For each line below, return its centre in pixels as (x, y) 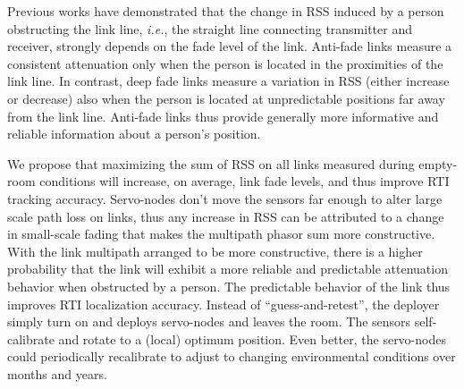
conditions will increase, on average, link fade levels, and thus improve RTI (245, 181)
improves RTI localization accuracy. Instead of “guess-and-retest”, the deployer (224, 304)
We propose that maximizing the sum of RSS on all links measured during (211, 163)
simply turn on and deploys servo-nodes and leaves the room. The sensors (209, 321)
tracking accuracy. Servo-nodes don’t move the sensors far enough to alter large (225, 198)
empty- (438, 163)
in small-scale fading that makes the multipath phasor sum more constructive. (221, 234)
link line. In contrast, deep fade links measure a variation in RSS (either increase (228, 81)
